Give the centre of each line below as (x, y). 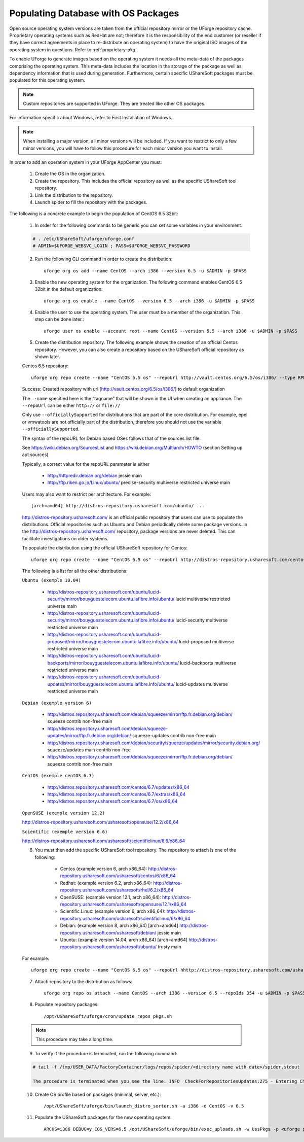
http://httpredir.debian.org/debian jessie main (95, 476)
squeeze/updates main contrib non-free (89, 750)
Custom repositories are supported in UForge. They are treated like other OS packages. (114, 103)
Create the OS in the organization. (70, 174)
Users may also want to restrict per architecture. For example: (87, 494)
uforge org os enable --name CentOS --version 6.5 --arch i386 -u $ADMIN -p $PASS (149, 301)
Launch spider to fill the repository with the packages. (91, 202)
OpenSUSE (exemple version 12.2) (64, 813)
